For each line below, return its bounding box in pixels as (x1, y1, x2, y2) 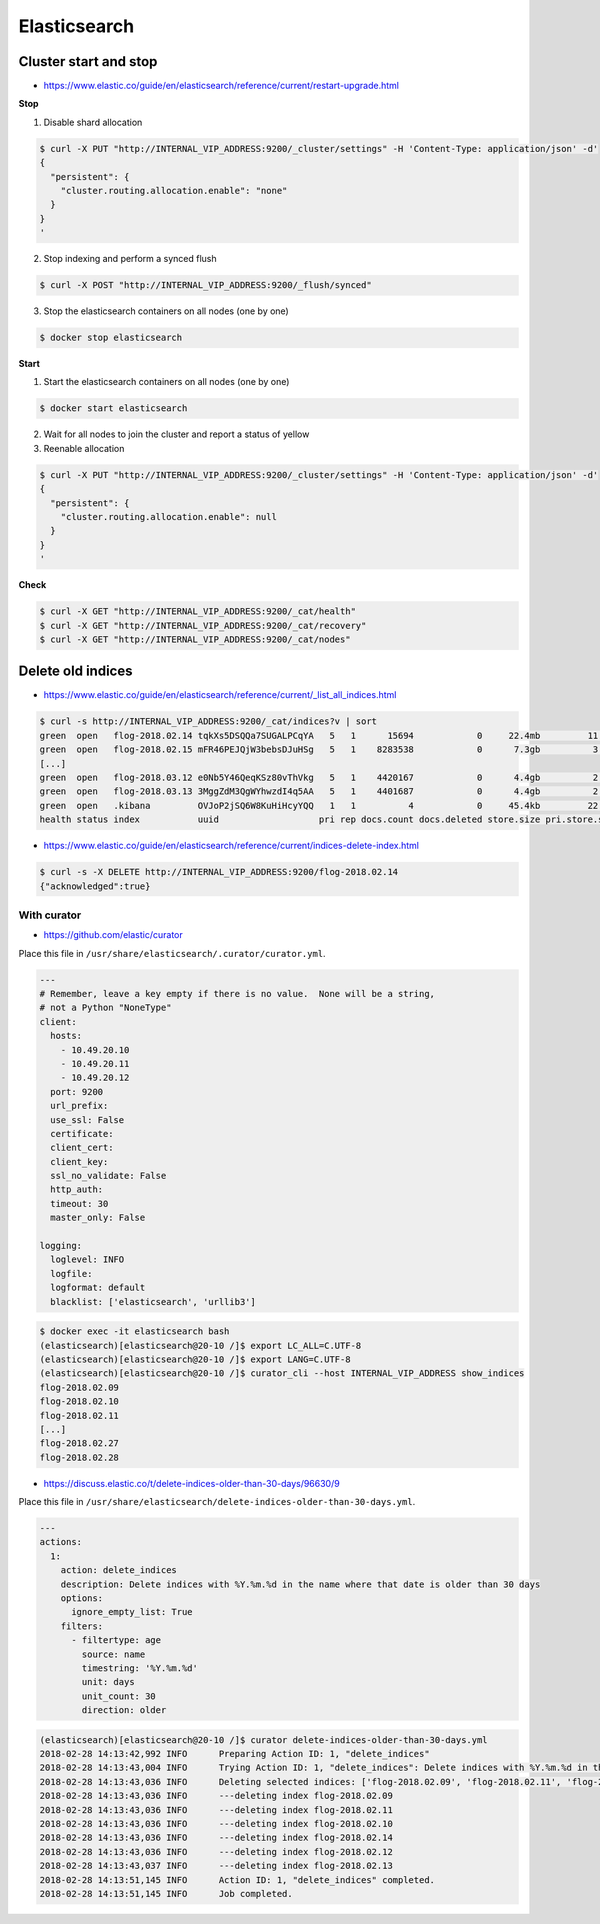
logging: (39, 1240, 83, 1252)
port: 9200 (50, 1086, 104, 1097)
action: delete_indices (60, 1565, 177, 1576)
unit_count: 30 (81, 1690, 157, 1702)
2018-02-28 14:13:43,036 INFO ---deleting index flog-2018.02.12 (39, 1846, 394, 1857)
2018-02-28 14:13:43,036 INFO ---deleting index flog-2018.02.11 (39, 1804, 394, 1815)
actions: (39, 1536, 83, 1548)
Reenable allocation (43, 442, 125, 454)
